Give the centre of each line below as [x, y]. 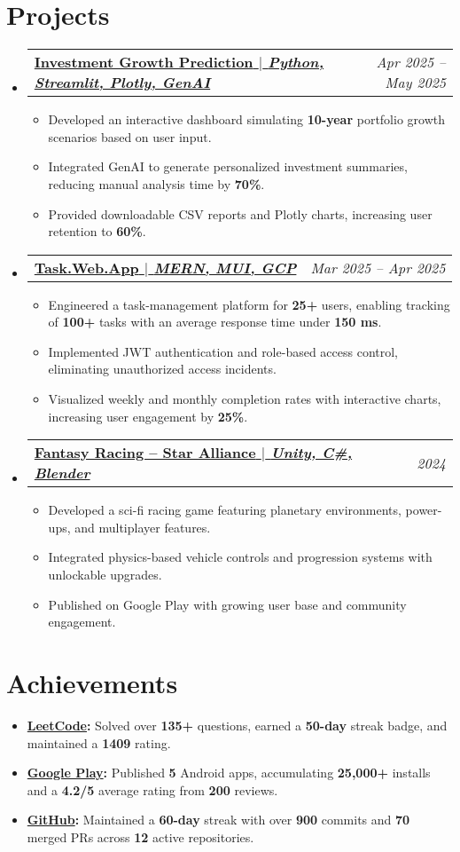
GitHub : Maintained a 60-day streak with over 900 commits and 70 [218, 820]
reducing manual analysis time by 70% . [156, 183]
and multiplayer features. [143, 527]
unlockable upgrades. [105, 575]
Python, [296, 62]
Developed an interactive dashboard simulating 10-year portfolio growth [246, 119]
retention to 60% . [97, 231]
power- [424, 510]
